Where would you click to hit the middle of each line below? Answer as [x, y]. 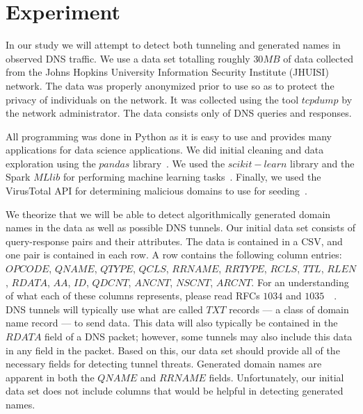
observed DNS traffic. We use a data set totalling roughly [128, 58]
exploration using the [51, 163]
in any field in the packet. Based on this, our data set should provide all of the [173, 350]
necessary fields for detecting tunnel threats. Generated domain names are [164, 364]
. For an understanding [300, 282]
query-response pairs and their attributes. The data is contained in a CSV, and [174, 241]
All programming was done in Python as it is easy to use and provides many [169, 136]
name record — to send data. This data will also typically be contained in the [172, 323]
